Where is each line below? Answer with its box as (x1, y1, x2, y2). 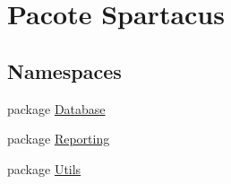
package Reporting (7, 129, 110, 148)
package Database (7, 99, 106, 118)
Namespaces (7, 57, 122, 84)
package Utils (7, 159, 81, 178)
